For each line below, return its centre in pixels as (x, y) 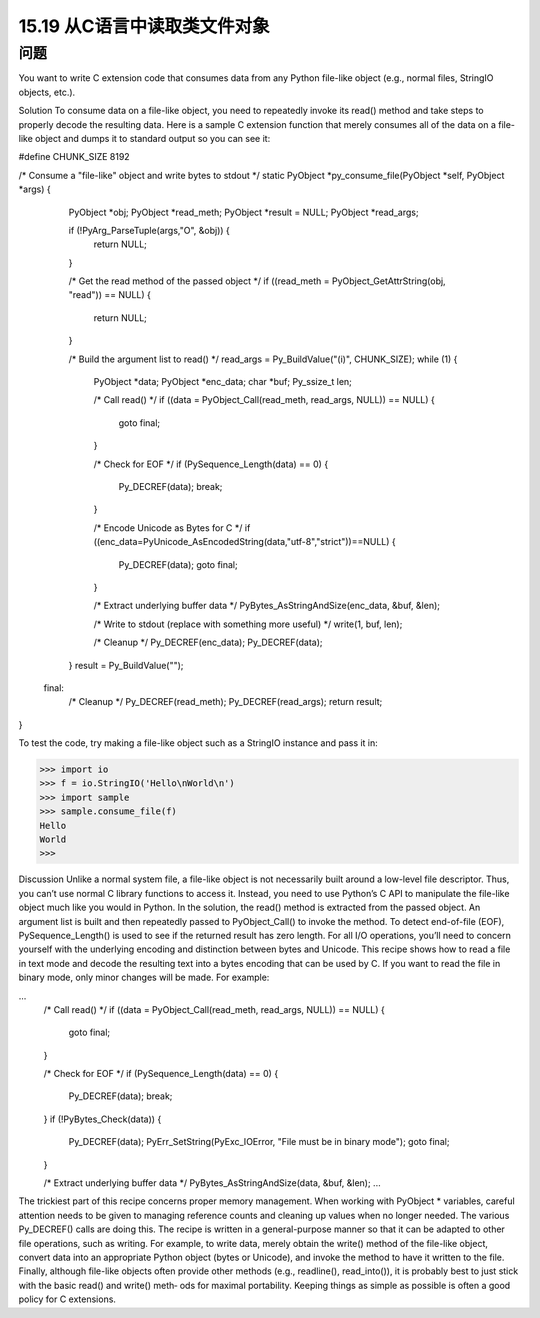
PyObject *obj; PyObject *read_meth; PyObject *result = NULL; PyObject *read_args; (243, 212)
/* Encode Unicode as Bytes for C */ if (172, 527)
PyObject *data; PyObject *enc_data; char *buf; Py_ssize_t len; (222, 382)
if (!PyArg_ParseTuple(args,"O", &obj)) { (149, 230)
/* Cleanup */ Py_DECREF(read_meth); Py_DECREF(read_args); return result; (225, 702)
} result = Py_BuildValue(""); (126, 665)
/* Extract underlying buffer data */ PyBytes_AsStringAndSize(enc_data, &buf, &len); (266, 606)
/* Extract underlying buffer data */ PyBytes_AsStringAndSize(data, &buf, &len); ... (212, 1183)
